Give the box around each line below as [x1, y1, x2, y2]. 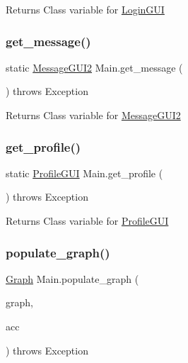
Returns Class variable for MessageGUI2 [6, 108, 181, 122]
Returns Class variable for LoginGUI [6, 2, 165, 16]
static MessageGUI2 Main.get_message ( [6, 60, 183, 74]
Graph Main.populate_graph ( [6, 271, 139, 286]
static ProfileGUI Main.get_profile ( [6, 165, 163, 180]
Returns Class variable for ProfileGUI [6, 213, 169, 228]
